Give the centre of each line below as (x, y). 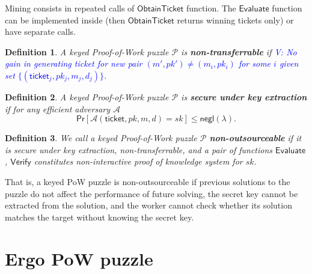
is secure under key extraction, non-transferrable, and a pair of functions (139, 149)
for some (255, 63)
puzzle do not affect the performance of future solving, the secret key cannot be (151, 193)
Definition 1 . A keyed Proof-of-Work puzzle (87, 51)
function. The (211, 8)
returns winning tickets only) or (235, 20)
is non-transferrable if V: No (239, 51)
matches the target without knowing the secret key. (99, 217)
